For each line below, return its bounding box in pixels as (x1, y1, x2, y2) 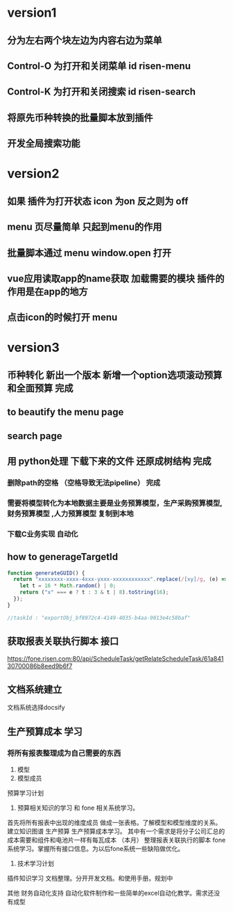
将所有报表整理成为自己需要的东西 (7, 748, 121, 758)
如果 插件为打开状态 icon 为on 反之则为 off (7, 195, 189, 207)
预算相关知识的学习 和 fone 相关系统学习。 (17, 803, 139, 812)
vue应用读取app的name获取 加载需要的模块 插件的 (7, 273, 225, 285)
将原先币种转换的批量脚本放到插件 (7, 111, 153, 123)
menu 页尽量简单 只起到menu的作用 (7, 221, 162, 233)
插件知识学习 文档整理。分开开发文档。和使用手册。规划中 (7, 874, 173, 883)
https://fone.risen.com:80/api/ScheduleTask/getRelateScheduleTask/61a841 (7, 654, 224, 662)
